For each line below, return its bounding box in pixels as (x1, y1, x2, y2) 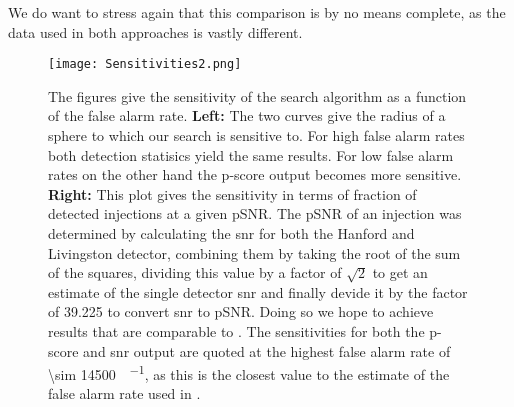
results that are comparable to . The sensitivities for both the (48, 320, 425, 341)
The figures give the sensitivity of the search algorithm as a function (48, 85, 467, 106)
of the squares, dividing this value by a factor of (48, 262, 342, 283)
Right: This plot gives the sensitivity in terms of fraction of (48, 183, 417, 204)
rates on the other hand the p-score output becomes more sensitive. (48, 164, 462, 185)
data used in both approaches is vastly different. (8, 21, 303, 42)
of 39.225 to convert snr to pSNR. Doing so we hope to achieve (48, 301, 434, 322)
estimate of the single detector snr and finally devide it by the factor (48, 281, 468, 302)
